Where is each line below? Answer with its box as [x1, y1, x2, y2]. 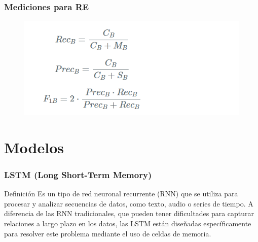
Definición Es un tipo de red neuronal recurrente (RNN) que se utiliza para [4, 188, 238, 199]
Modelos [4, 136, 64, 157]
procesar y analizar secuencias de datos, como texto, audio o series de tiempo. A [4, 198, 253, 209]
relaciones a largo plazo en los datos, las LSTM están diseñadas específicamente [4, 218, 251, 229]
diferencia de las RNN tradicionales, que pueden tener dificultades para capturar [4, 208, 254, 219]
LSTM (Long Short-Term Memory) [4, 168, 152, 181]
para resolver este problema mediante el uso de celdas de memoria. [4, 228, 211, 238]
